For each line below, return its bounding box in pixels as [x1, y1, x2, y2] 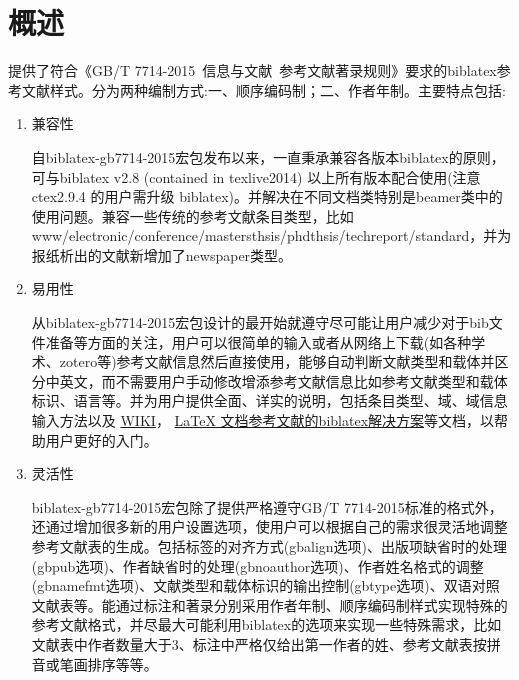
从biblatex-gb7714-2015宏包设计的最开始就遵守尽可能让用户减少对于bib [31, 312, 489, 333]
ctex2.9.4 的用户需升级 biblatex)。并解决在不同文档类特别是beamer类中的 [31, 186, 503, 207]
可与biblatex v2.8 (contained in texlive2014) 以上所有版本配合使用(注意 [31, 166, 481, 187]
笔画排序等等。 [59, 653, 158, 674]
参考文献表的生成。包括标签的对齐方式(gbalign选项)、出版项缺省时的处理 [31, 536, 508, 556]
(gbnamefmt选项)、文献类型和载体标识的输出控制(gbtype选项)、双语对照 [31, 575, 500, 596]
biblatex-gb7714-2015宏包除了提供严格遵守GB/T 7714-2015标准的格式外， [31, 496, 503, 517]
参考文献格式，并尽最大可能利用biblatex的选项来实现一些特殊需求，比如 [31, 614, 502, 635]
